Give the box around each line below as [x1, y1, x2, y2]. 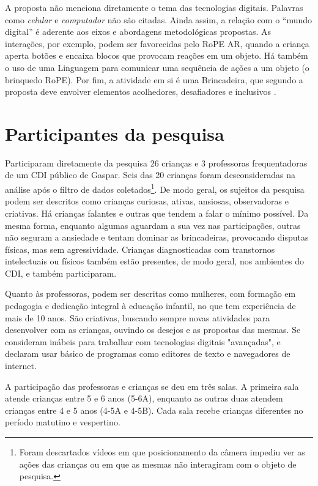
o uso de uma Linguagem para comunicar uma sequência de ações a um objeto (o [5, 61, 309, 73]
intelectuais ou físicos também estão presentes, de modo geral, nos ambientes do [5, 255, 305, 267]
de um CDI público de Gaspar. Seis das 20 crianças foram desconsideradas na [5, 168, 296, 181]
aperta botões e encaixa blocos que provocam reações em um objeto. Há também [5, 49, 308, 62]
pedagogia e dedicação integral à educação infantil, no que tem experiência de [5, 299, 296, 312]
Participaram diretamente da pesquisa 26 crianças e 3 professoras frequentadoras [5, 156, 308, 169]
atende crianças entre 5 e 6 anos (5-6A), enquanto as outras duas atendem [5, 392, 283, 405]
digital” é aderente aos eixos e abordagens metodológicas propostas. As [5, 25, 272, 38]
